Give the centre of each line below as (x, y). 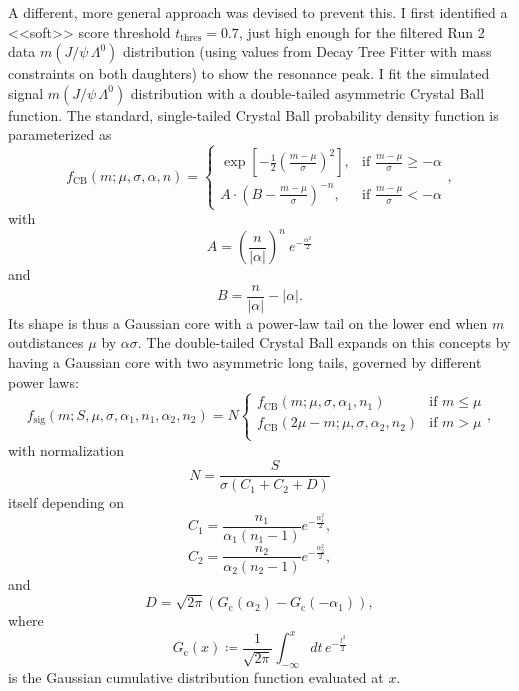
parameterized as (60, 134)
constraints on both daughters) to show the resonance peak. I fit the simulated (249, 73)
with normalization (66, 449)
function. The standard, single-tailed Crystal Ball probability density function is (253, 114)
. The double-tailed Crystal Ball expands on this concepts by (324, 342)
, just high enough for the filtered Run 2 (361, 31)
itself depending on (66, 502)
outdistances (46, 342)
